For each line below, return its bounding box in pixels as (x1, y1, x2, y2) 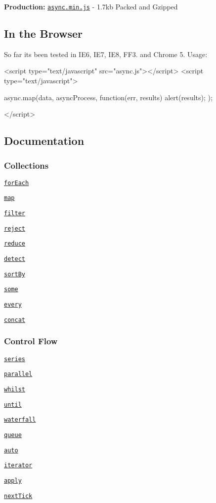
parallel (4, 371, 33, 378)
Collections (4, 159, 49, 171)
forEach (4, 179, 29, 187)
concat (4, 316, 25, 323)
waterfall (4, 416, 36, 424)
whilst (4, 385, 25, 393)
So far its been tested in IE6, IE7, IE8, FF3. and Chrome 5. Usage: (4, 49, 208, 59)
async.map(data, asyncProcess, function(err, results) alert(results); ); (4, 92, 213, 102)
